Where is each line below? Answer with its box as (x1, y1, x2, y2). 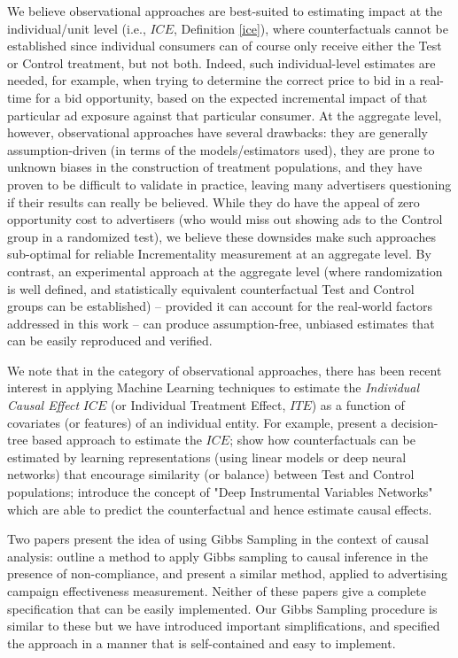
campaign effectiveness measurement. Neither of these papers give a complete (7, 582, 426, 600)
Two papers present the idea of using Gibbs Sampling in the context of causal (7, 530, 429, 548)
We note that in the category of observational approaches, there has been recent (7, 360, 442, 379)
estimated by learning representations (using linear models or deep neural (7, 447, 407, 466)
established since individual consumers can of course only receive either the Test (7, 36, 442, 55)
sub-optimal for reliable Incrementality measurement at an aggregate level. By (7, 244, 431, 263)
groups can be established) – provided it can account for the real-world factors (7, 297, 433, 315)
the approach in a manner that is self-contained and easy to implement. (7, 633, 396, 652)
